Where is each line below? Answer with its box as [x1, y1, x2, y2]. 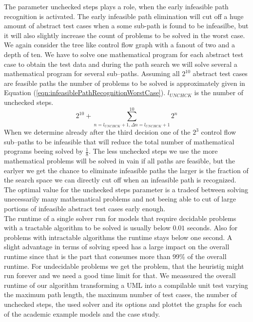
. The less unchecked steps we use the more [88, 146, 218, 156]
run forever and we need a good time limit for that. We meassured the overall [4, 270, 236, 281]
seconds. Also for [187, 222, 237, 233]
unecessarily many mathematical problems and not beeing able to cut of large [4, 194, 236, 204]
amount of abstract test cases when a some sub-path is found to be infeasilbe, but [4, 20, 249, 31]
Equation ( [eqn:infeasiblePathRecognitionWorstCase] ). [4, 87, 166, 98]
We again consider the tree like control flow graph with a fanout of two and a [4, 40, 235, 50]
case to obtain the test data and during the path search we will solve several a [4, 59, 237, 69]
